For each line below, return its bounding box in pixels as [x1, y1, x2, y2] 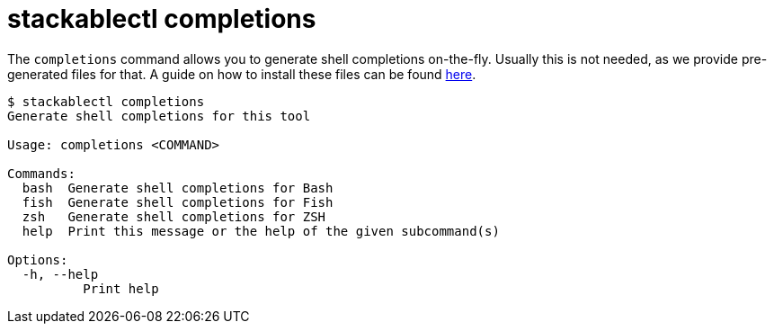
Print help [83, 281, 159, 296]
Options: [7, 252, 68, 267]
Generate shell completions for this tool [7, 108, 311, 123]
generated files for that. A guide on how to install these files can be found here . [7, 66, 476, 82]
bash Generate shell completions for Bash [22, 180, 334, 195]
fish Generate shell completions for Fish [22, 194, 334, 210]
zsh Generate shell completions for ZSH [22, 209, 326, 224]
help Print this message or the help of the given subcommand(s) [22, 223, 500, 238]
